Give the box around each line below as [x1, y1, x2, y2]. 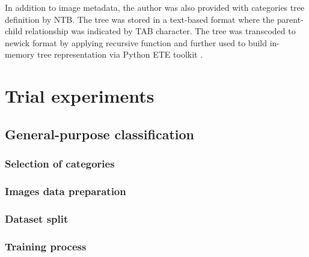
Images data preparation [5, 183, 126, 198]
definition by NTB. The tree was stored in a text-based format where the [5, 13, 275, 25]
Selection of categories [5, 156, 115, 171]
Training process [5, 238, 87, 253]
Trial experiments [5, 83, 154, 108]
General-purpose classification [5, 124, 194, 143]
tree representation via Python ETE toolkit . [37, 48, 203, 61]
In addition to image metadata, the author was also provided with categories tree [5, 1, 305, 13]
